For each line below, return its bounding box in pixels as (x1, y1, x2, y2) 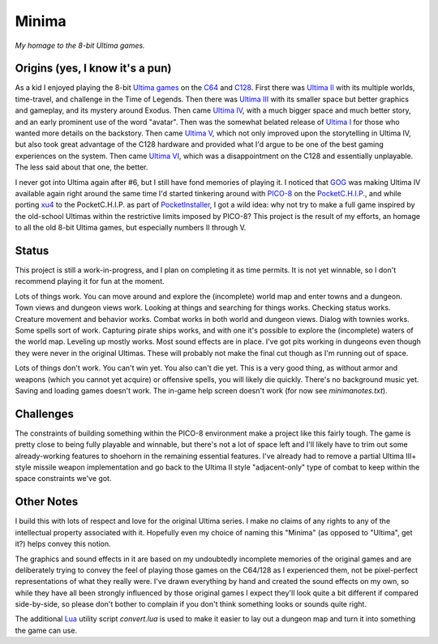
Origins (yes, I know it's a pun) (15, 62, 172, 75)
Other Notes (15, 495, 79, 509)
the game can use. (15, 625, 77, 635)
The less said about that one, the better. (15, 162, 148, 172)
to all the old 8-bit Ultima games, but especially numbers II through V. (15, 223, 247, 233)
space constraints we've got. (15, 474, 112, 483)
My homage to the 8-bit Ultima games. (15, 41, 145, 50)
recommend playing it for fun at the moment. (15, 277, 165, 286)
